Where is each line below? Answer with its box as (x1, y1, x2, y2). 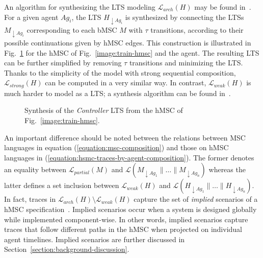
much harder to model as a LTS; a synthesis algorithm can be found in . (4, 87, 231, 98)
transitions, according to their (150, 24, 244, 35)
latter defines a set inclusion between (4, 180, 119, 191)
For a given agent (4, 11, 59, 22)
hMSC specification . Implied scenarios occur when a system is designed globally (4, 203, 257, 214)
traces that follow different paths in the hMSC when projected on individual (4, 224, 242, 234)
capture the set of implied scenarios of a (134, 194, 258, 204)
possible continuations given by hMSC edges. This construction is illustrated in (4, 37, 251, 48)
